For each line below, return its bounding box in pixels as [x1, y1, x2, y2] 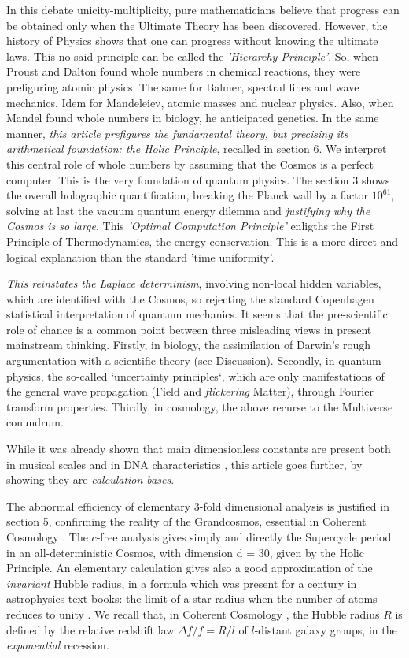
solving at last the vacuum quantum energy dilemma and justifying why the [6, 202, 370, 218]
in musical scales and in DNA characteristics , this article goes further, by [6, 455, 363, 472]
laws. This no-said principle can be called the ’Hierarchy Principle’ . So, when [6, 47, 379, 64]
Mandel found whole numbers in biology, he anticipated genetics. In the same [6, 110, 379, 126]
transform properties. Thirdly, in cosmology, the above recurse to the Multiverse [6, 398, 393, 415]
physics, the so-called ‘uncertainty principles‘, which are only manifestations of [6, 367, 385, 384]
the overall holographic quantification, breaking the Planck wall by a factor [6, 187, 369, 203]
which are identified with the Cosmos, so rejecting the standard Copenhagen [6, 290, 374, 307]
